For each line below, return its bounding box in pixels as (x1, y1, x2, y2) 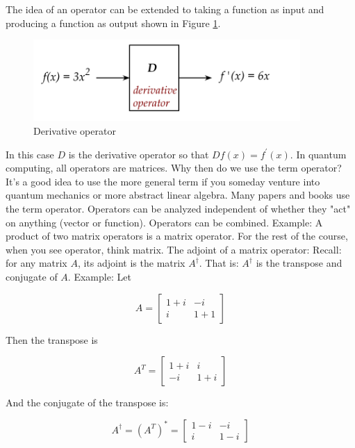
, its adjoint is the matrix (77, 256, 185, 270)
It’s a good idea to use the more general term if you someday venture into (6, 174, 320, 188)
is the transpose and (256, 256, 342, 270)
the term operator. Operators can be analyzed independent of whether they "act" (6, 201, 351, 216)
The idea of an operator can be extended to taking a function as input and (6, 2, 324, 16)
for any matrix (6, 256, 67, 270)
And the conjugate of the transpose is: (6, 395, 169, 410)
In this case (6, 147, 54, 161)
